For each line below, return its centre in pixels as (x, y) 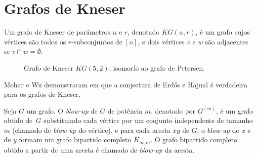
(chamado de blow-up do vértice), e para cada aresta (91, 130)
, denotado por (173, 110)
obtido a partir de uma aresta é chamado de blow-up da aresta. (99, 149)
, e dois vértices (161, 41)
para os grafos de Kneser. (42, 94)
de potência (125, 110)
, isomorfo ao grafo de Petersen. (157, 67)
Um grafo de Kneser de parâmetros (57, 32)
